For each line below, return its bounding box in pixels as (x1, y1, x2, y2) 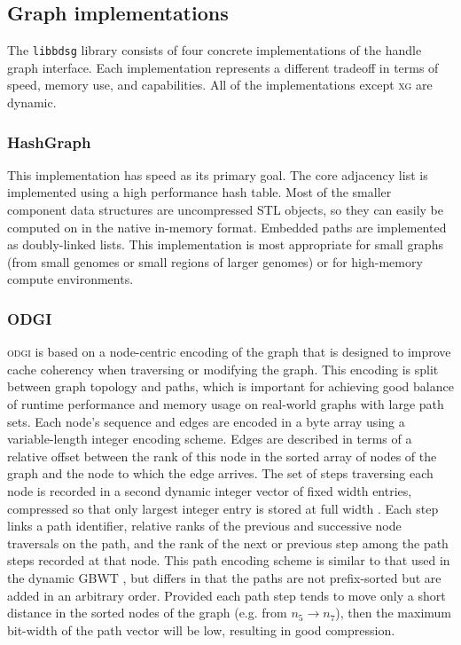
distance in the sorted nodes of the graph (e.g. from (7, 603, 287, 622)
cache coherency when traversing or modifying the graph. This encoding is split (7, 359, 439, 378)
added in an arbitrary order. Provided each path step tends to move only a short (7, 586, 446, 604)
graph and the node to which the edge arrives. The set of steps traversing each (7, 464, 434, 483)
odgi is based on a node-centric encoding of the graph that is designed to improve (7, 342, 451, 361)
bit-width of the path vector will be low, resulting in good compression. (7, 620, 395, 639)
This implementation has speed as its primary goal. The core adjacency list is (7, 165, 428, 184)
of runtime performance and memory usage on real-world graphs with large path (7, 395, 444, 413)
